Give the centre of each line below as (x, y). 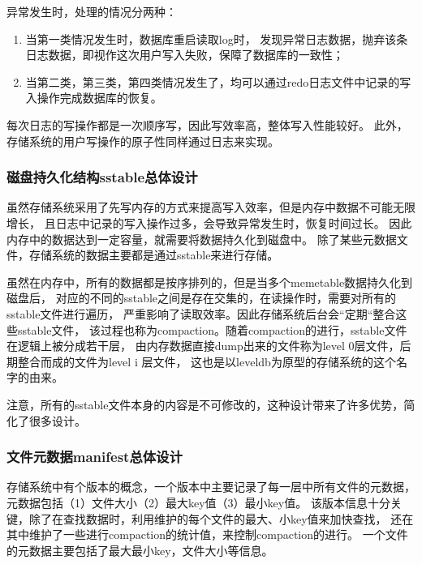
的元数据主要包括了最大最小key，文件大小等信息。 (140, 550)
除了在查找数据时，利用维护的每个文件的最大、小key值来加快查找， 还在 (221, 518)
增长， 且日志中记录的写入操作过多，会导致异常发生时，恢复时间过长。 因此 (209, 222)
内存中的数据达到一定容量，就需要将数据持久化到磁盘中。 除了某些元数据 (202, 239)
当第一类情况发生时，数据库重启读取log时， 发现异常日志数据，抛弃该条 (217, 38)
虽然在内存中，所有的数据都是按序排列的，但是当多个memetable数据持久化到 (210, 282)
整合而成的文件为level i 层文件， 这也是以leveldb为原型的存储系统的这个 (207, 361)
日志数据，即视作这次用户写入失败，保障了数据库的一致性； (185, 55)
